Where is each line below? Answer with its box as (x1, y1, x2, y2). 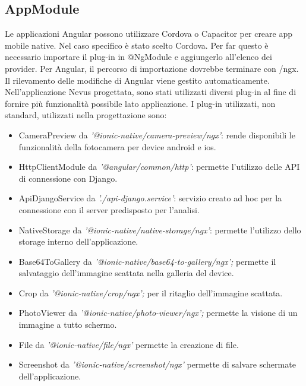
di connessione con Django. (18, 172, 118, 184)
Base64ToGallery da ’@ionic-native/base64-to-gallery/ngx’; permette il (18, 255, 276, 267)
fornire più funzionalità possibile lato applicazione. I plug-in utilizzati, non (5, 97, 276, 109)
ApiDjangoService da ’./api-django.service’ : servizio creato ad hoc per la (18, 192, 282, 204)
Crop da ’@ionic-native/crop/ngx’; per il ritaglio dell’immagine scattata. (18, 286, 283, 299)
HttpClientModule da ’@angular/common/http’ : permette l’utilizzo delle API (18, 160, 300, 173)
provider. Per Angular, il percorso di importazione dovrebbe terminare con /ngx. (5, 62, 299, 74)
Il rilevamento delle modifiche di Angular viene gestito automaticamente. (5, 74, 270, 86)
